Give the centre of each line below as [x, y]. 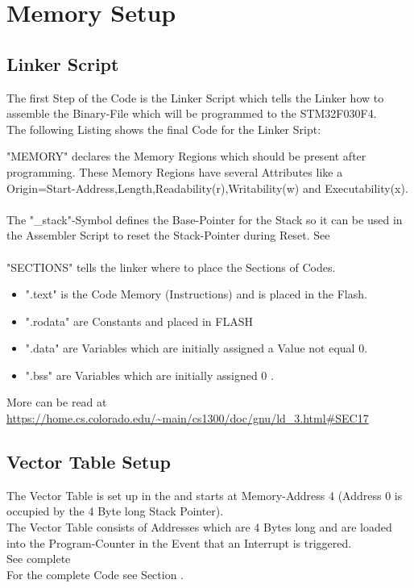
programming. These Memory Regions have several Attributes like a [175, 171]
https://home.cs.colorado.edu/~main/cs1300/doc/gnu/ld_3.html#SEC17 [188, 418]
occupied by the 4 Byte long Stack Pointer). [115, 511]
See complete [39, 559]
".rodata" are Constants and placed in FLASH [139, 321]
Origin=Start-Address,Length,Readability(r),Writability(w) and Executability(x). [207, 188]
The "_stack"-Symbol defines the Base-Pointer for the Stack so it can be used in [205, 219]
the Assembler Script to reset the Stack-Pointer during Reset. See [168, 235]
